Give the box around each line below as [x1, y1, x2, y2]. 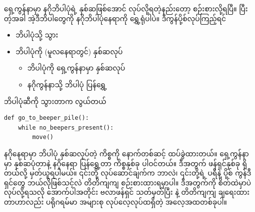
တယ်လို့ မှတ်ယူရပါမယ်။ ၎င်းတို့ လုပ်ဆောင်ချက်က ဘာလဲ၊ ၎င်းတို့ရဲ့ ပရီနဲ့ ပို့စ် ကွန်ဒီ [4, 168, 252, 178]
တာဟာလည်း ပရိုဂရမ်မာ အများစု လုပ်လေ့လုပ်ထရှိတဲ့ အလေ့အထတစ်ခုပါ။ [4, 196, 227, 207]
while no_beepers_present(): [18, 124, 114, 131]
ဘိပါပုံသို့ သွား [15, 30, 58, 40]
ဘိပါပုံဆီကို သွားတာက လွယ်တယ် [4, 96, 107, 106]
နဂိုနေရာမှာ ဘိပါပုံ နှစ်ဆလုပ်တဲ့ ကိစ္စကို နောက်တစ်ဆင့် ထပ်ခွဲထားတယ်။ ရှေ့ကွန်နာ [4, 148, 249, 158]
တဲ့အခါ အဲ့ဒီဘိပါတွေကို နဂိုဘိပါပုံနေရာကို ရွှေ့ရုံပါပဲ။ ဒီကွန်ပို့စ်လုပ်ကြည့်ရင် [4, 13, 226, 23]
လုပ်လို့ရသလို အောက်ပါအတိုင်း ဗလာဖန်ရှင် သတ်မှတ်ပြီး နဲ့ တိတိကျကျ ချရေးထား [4, 187, 250, 197]
